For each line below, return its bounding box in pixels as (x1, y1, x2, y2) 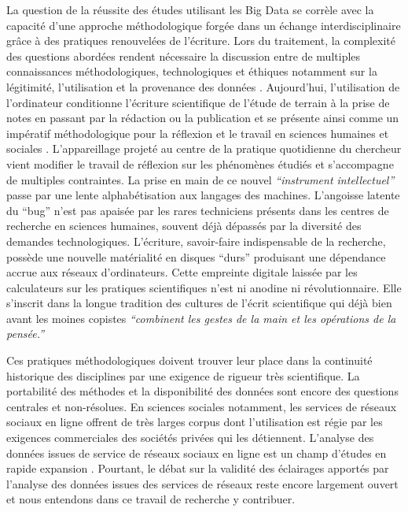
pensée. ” (6, 325, 45, 342)
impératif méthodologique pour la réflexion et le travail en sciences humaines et (6, 124, 389, 141)
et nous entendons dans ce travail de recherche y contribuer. (6, 491, 296, 507)
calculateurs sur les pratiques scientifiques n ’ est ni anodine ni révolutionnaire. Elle (6, 279, 402, 295)
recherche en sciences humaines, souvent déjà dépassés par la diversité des (6, 217, 362, 234)
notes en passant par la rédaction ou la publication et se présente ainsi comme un (6, 109, 399, 126)
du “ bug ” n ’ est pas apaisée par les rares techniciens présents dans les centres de (6, 202, 389, 218)
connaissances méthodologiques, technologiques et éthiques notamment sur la (6, 63, 377, 80)
